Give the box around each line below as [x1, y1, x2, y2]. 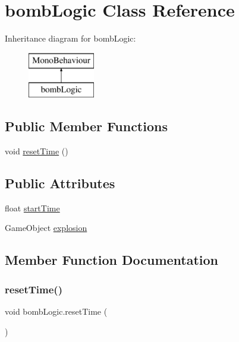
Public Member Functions [5, 117, 168, 135]
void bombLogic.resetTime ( [5, 305, 108, 318]
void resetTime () [5, 145, 68, 157]
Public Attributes [5, 174, 115, 192]
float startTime [5, 201, 60, 214]
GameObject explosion [5, 221, 87, 234]
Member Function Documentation [5, 251, 219, 269]
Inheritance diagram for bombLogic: [5, 32, 136, 45]
